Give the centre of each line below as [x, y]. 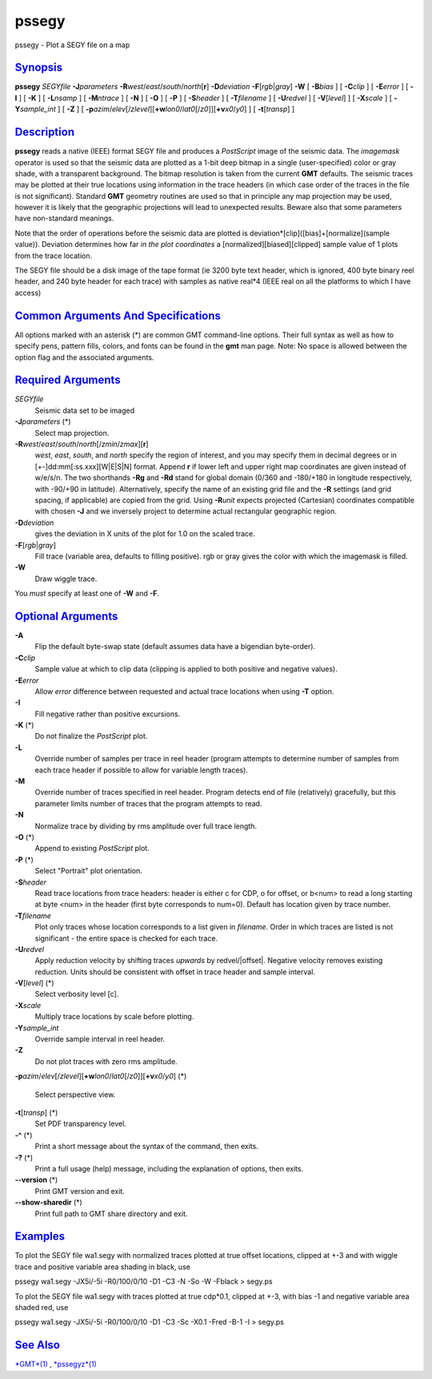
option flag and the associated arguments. [84, 357]
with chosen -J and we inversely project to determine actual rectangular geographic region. [186, 511]
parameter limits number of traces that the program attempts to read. [148, 803]
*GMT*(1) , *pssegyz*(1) [56, 1364]
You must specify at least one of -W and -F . [87, 594]
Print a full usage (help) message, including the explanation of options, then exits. [169, 1168]
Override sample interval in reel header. [100, 1039]
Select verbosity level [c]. [77, 994]
